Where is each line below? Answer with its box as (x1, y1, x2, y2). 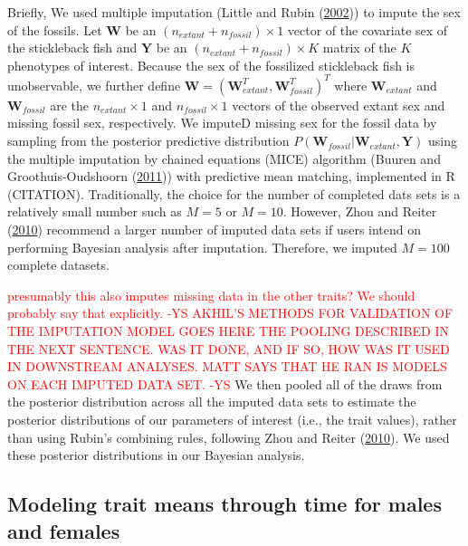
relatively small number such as (7, 202, 182, 221)
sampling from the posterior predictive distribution (7, 131, 290, 150)
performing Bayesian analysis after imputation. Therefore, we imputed (7, 237, 397, 256)
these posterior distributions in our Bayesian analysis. (7, 445, 305, 465)
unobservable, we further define (7, 75, 181, 94)
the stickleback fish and (7, 38, 138, 57)
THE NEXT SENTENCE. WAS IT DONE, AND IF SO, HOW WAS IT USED (7, 339, 450, 358)
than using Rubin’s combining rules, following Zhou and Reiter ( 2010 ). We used (7, 427, 450, 446)
